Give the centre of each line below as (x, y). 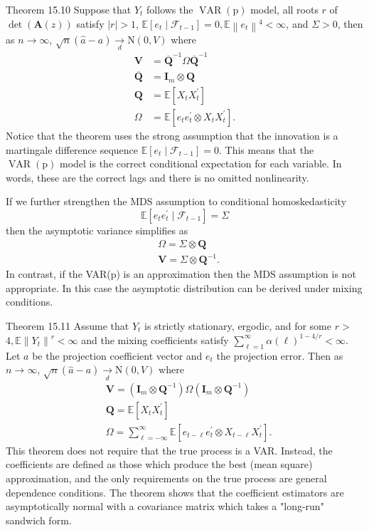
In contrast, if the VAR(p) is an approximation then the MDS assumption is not (181, 274)
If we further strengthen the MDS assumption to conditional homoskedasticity (176, 201)
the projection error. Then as (280, 355)
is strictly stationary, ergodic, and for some (238, 325)
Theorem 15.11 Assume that (68, 325)
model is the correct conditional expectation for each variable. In (200, 163)
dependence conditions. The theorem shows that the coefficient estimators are (175, 492)
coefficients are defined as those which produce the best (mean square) (159, 464)
